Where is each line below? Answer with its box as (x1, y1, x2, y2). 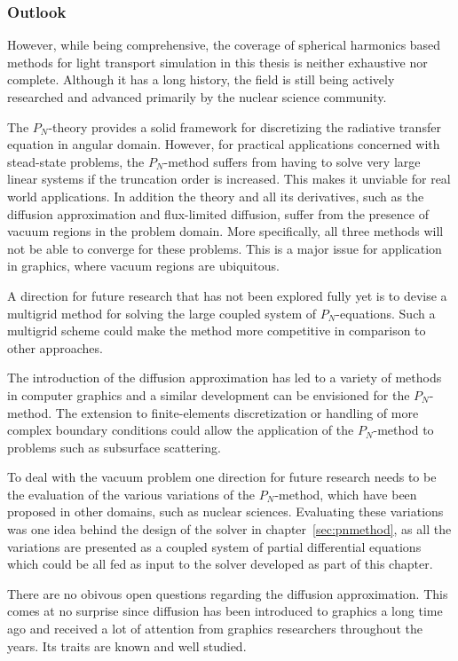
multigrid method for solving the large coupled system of (7, 303, 317, 322)
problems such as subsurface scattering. (7, 437, 221, 456)
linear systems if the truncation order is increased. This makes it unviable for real (7, 169, 451, 188)
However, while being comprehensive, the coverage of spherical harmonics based (7, 35, 441, 54)
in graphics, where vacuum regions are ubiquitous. (7, 256, 280, 275)
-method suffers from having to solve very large (163, 152, 421, 170)
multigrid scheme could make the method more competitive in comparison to (7, 321, 426, 340)
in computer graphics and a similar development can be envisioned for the (7, 385, 410, 404)
